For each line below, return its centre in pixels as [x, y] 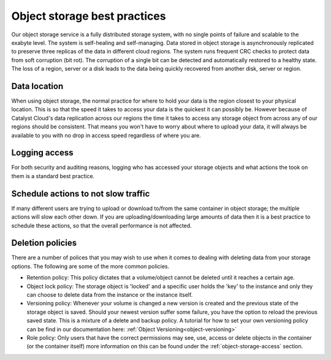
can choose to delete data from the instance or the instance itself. [110, 295]
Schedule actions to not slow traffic [81, 194]
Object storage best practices [89, 16]
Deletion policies [44, 243]
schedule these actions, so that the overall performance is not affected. [102, 225]
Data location [37, 86]
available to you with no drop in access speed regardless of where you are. [106, 135]
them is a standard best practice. [53, 176]
